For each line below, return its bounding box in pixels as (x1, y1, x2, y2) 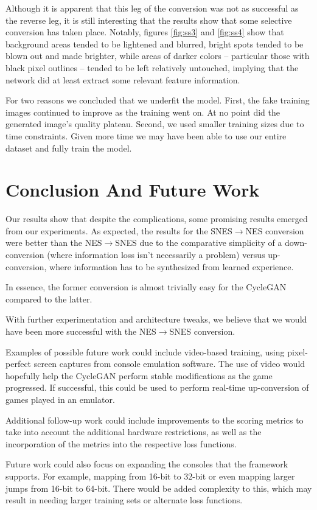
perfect (5, 357, 32, 370)
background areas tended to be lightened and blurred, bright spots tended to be (5, 37, 304, 50)
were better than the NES (5, 236, 102, 249)
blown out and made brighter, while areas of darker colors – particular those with (5, 49, 310, 62)
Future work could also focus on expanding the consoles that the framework (5, 458, 288, 470)
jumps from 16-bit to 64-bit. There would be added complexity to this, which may (5, 481, 312, 494)
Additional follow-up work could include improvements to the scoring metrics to (5, 413, 304, 426)
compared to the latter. (5, 292, 92, 305)
